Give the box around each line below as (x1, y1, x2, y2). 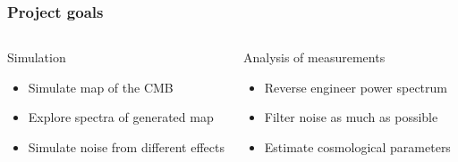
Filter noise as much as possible (264, 108, 438, 126)
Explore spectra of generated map (28, 108, 214, 126)
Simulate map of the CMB (28, 77, 174, 96)
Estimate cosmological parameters (264, 138, 451, 156)
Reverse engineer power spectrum (264, 77, 447, 96)
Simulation (7, 48, 66, 67)
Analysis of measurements (242, 48, 386, 67)
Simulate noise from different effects (28, 138, 225, 156)
